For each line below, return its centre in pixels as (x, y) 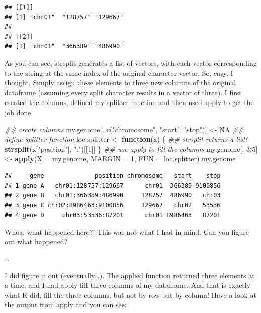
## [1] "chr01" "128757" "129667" (64, 17)
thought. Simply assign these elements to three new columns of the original (120, 83)
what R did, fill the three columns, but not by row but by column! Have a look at (130, 295)
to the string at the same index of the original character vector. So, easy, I (119, 73)
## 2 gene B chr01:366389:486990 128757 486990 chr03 (113, 196)
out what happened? (36, 241)
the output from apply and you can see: (66, 305)
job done (18, 112)
